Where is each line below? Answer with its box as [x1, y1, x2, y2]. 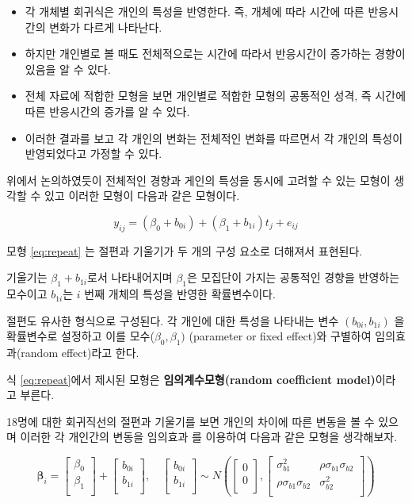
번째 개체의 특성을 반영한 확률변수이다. [84, 286, 276, 302]
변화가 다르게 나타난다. [49, 18, 162, 35]
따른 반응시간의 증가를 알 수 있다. [25, 102, 190, 119]
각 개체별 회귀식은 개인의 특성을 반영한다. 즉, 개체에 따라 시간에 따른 [25, 3, 364, 19]
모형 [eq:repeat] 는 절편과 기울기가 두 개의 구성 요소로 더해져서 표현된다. [6, 242, 363, 259]
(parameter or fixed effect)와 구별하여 [189, 328, 372, 344]
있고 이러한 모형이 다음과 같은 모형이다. [44, 187, 240, 204]
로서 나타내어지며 [87, 269, 173, 286]
